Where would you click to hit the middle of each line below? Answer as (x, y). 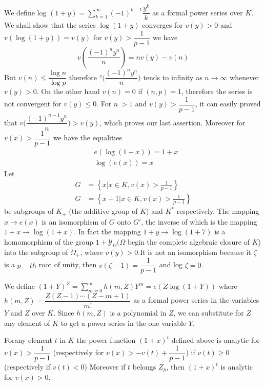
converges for (162, 25)
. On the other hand (68, 91)
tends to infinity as (173, 77)
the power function (106, 340)
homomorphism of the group (49, 242)
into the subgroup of (36, 252)
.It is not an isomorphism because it (195, 252)
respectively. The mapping (218, 211)
